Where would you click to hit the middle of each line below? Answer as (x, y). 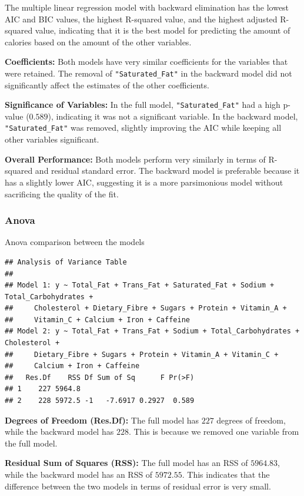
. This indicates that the (226, 474)
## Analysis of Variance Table (66, 262)
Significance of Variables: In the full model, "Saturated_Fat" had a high (143, 105)
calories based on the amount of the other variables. (98, 42)
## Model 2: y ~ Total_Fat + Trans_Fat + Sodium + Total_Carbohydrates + (152, 331)
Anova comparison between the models (75, 242)
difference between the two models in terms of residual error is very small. (138, 486)
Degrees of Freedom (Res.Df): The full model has (102, 420)
